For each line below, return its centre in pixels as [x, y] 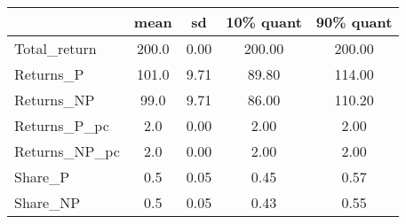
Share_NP [48, 202]
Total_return [56, 48]
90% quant [354, 22]
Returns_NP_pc [67, 151]
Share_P [42, 177]
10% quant [264, 22]
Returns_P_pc [62, 125]
